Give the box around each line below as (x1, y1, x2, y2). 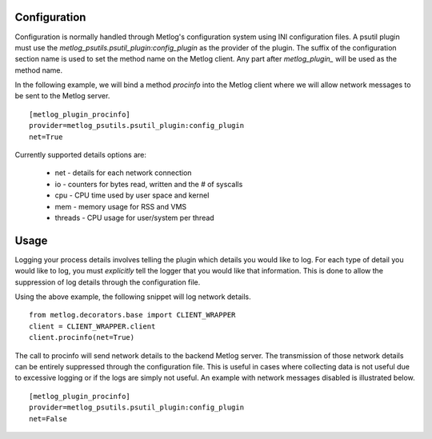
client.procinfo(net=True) (29, 333, 135, 342)
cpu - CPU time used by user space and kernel (54, 190, 210, 200)
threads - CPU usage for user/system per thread (54, 213, 215, 222)
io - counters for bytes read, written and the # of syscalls (54, 179, 243, 189)
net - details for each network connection (54, 168, 192, 178)
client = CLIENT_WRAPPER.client (29, 321, 156, 331)
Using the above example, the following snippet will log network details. (14, 292, 251, 301)
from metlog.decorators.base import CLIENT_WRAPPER (29, 310, 236, 320)
